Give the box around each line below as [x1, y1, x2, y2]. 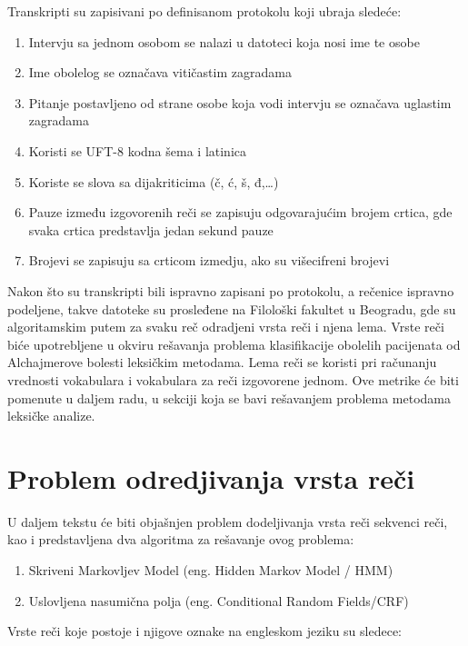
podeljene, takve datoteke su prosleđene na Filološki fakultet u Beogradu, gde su [7, 299, 456, 318]
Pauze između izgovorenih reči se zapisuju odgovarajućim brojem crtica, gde [28, 203, 453, 222]
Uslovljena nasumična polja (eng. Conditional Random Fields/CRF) [28, 591, 409, 610]
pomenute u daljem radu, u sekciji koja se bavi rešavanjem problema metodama [7, 388, 451, 407]
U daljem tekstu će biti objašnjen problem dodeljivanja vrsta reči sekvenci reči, [7, 512, 448, 531]
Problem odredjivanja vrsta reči [7, 459, 415, 496]
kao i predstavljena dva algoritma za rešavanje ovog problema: [7, 530, 354, 549]
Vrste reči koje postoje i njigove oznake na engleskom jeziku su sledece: [7, 621, 403, 641]
